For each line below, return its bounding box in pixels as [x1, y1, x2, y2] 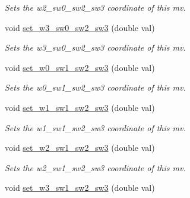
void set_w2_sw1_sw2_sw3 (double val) [5, 141, 155, 154]
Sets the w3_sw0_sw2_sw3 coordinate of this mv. [5, 41, 186, 54]
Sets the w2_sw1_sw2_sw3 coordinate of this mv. [5, 161, 186, 174]
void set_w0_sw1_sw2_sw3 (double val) [5, 61, 155, 73]
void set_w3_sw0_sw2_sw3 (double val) [5, 21, 155, 33]
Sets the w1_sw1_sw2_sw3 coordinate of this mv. [5, 121, 186, 134]
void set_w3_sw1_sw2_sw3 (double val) [5, 181, 155, 194]
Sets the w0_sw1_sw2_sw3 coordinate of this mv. [5, 81, 186, 94]
